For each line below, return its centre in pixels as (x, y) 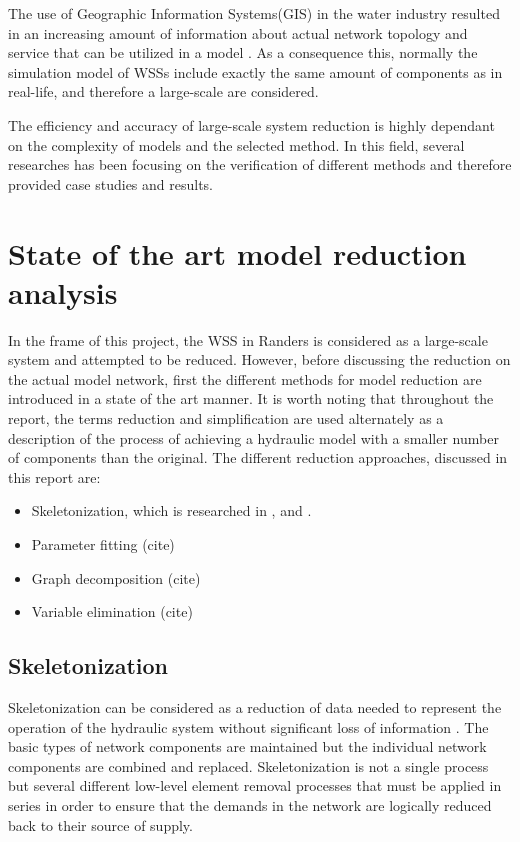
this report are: (54, 476)
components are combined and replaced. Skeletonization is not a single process (248, 765)
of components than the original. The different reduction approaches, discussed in (258, 457)
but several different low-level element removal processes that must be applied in (255, 785)
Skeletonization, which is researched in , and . (171, 510)
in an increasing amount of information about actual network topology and (238, 32)
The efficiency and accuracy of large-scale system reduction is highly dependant (251, 124)
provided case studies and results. (111, 183)
